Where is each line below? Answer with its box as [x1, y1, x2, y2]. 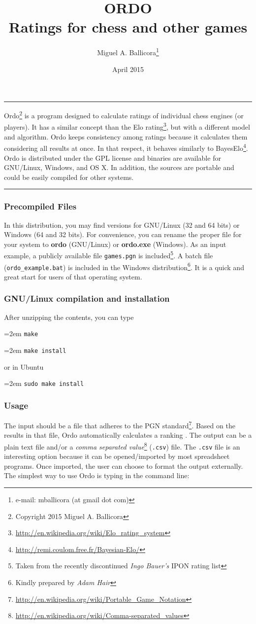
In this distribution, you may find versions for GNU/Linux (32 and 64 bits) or [4, 219, 240, 230]
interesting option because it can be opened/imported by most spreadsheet [4, 451, 230, 461]
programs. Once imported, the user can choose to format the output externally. [4, 460, 243, 471]
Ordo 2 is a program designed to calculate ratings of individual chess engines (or [4, 109, 244, 120]
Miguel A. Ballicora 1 [97, 46, 159, 57]
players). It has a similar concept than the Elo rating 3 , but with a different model [4, 120, 250, 132]
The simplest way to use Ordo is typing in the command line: [4, 470, 190, 481]
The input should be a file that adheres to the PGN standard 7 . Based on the [4, 419, 235, 430]
